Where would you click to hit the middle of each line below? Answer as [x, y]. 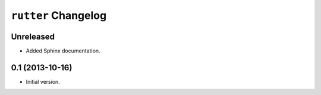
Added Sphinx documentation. [63, 51]
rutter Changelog [59, 15]
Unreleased [33, 36]
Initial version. [43, 81]
